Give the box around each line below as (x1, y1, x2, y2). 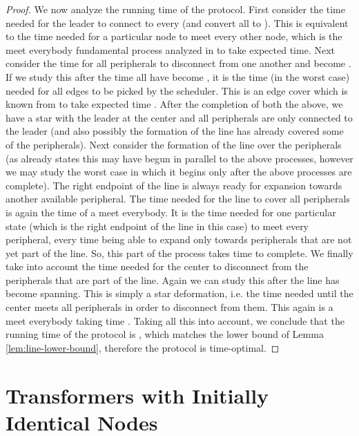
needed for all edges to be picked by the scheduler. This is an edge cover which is (6, 83, 348, 97)
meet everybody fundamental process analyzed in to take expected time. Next (6, 42, 335, 57)
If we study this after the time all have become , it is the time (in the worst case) (6, 69, 350, 84)
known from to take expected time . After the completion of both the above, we (6, 97, 343, 111)
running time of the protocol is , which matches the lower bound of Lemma (6, 327, 324, 341)
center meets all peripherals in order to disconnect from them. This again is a (6, 300, 333, 314)
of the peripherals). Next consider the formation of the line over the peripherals (6, 137, 342, 151)
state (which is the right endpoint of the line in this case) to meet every (6, 218, 309, 233)
